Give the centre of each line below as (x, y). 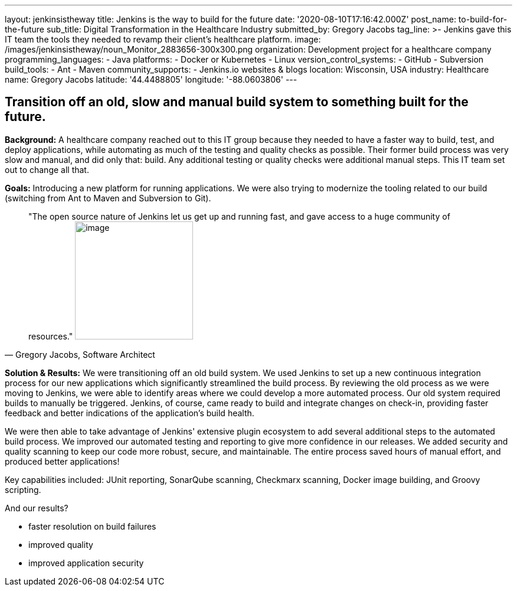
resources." (51, 336)
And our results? (37, 508)
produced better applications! (62, 461)
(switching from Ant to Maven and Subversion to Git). (108, 198)
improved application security (86, 563)
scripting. (23, 489)
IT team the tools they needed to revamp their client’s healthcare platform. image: (163, 39)
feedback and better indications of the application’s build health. (130, 413)
